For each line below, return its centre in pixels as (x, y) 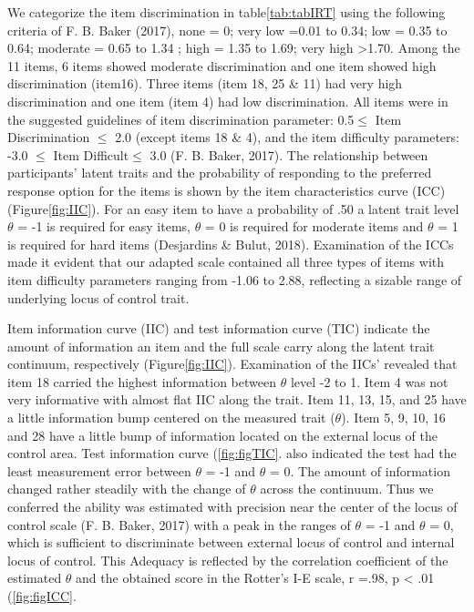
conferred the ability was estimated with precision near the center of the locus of (232, 507)
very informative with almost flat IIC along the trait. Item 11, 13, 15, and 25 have (237, 399)
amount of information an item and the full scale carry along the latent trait (221, 346)
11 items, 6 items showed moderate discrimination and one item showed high (222, 65)
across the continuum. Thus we (347, 489)
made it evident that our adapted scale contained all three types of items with (226, 262)
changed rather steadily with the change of (127, 489)
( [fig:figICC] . (42, 596)
